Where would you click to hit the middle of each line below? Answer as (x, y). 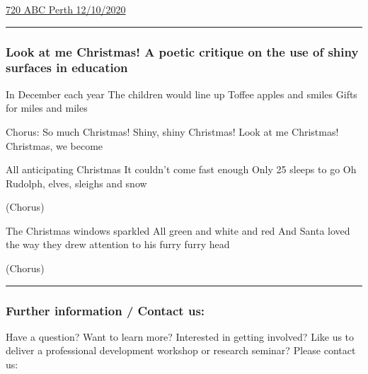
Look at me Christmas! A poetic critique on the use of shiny (182, 51)
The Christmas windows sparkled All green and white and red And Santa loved (178, 230)
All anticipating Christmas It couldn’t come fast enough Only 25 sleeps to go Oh (181, 169)
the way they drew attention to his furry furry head (118, 244)
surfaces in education (67, 68)
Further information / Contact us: (105, 310)
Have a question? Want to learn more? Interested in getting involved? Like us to (180, 336)
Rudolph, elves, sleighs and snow (76, 183)
